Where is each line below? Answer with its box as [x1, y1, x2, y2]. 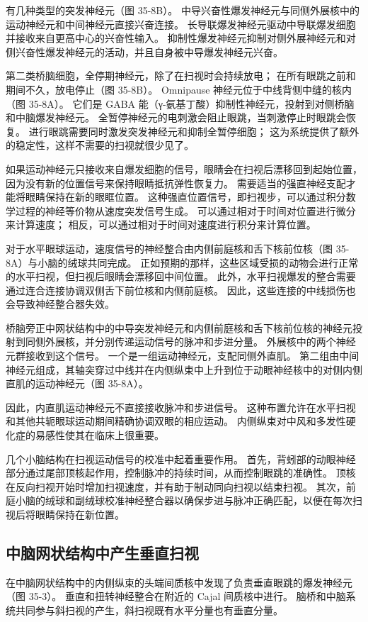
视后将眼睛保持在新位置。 [6, 507, 125, 521]
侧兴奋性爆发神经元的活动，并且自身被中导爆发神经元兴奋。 [6, 44, 283, 59]
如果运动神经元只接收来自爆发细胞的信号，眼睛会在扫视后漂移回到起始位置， [6, 161, 362, 176]
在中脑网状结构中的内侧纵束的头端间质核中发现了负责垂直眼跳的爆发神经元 [6, 574, 352, 589]
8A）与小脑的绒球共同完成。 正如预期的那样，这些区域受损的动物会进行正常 [6, 255, 359, 270]
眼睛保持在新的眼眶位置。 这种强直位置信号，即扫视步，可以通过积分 [25, 189, 346, 204]
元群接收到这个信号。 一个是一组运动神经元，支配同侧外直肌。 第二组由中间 [6, 348, 360, 363]
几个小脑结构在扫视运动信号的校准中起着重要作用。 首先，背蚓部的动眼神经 [6, 451, 356, 466]
